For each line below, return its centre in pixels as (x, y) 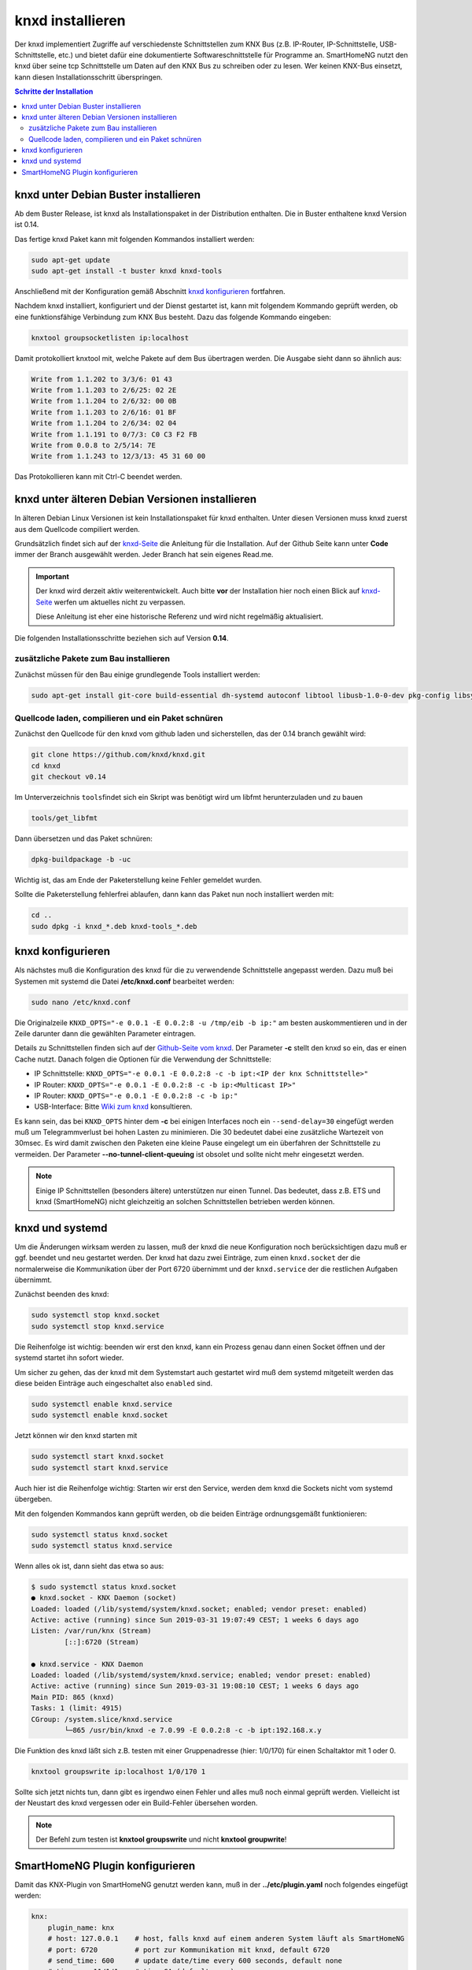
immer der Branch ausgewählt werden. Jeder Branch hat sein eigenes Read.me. (144, 555)
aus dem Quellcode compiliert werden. (77, 529)
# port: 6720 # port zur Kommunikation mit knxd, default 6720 (189, 1950)
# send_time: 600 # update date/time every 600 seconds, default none (195, 1961)
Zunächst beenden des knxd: (62, 1294)
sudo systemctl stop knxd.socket (96, 1315)
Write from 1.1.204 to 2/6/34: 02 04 (104, 423)
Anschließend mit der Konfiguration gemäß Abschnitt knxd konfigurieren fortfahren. (150, 291)
